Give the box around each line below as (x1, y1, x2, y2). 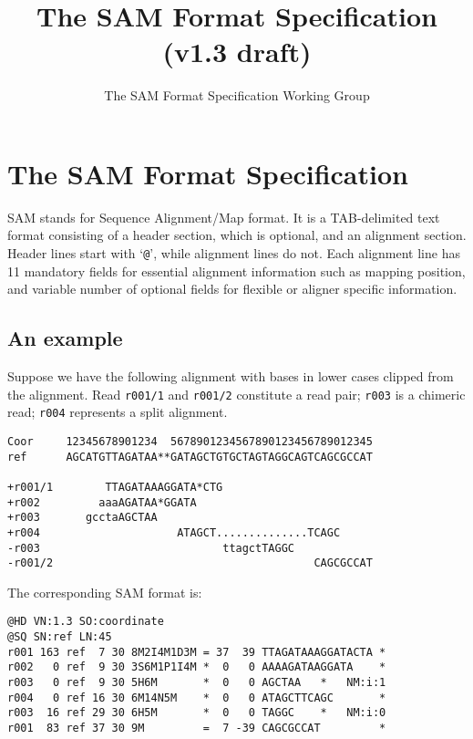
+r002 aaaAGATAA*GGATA (7, 495, 197, 509)
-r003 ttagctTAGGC (7, 541, 294, 555)
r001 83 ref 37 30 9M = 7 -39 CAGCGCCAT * (7, 722, 386, 735)
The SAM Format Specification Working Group (104, 86, 370, 105)
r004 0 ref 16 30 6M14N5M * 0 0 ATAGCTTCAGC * (7, 691, 386, 704)
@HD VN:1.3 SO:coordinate (7, 615, 164, 629)
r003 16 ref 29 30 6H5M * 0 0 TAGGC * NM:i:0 (7, 706, 386, 720)
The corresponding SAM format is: (7, 582, 202, 601)
